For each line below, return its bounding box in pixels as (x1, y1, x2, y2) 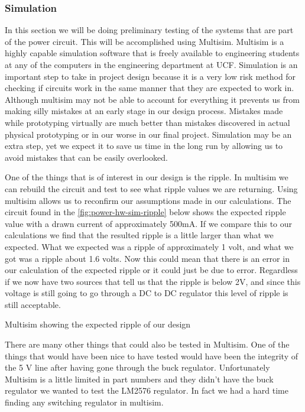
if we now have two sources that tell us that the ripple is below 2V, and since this (5, 275, 301, 287)
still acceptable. (5, 298, 61, 310)
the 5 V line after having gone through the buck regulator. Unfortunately (5, 361, 270, 374)
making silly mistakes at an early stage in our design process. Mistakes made (5, 105, 283, 117)
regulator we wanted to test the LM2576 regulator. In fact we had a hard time (5, 384, 288, 397)
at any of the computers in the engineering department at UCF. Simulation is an (5, 59, 298, 70)
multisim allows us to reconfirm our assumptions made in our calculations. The (5, 194, 291, 206)
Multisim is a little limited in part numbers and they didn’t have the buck (5, 372, 274, 385)
